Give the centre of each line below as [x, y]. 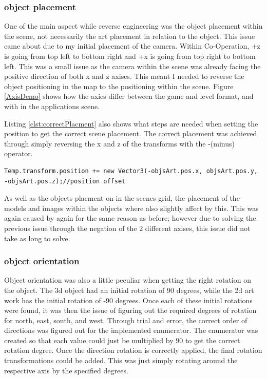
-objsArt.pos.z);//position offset [65, 181]
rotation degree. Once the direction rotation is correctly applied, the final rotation [133, 350]
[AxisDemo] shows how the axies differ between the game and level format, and [129, 96]
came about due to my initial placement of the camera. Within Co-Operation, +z [132, 46]
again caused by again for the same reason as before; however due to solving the [130, 218]
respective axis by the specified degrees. [66, 370]
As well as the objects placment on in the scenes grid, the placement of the [122, 198]
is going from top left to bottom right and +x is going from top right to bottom [130, 56]
